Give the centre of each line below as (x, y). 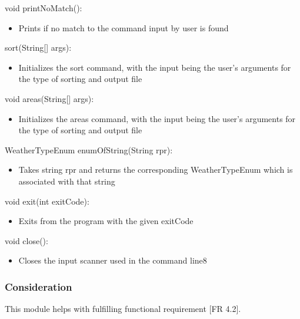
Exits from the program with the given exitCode (106, 221)
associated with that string (67, 181)
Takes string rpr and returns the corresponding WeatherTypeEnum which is (156, 170)
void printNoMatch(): (44, 8)
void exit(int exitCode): (47, 201)
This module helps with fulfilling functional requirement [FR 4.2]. (123, 309)
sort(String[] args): (38, 47)
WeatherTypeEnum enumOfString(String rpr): (89, 149)
